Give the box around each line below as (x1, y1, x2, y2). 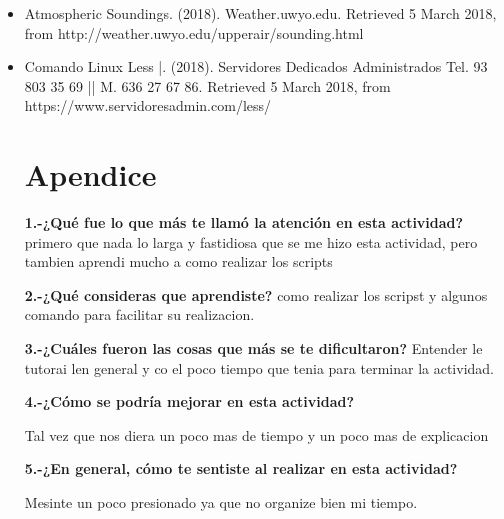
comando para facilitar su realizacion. (24, 304, 255, 325)
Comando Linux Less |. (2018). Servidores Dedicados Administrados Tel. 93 (24, 56, 488, 77)
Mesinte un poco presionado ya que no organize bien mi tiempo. (24, 492, 418, 513)
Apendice (24, 154, 157, 195)
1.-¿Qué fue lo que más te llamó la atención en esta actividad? (24, 212, 464, 233)
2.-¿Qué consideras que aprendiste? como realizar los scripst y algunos (24, 284, 488, 305)
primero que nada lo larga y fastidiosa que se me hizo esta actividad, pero (24, 231, 478, 252)
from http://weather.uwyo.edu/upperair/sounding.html (24, 22, 364, 43)
